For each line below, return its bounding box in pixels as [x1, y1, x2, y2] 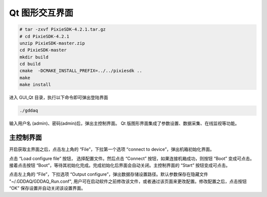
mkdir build [19, 54, 49, 60]
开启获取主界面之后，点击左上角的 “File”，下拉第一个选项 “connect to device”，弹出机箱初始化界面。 [9, 146, 215, 153]
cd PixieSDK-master [19, 47, 67, 53]
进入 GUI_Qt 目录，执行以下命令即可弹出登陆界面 [9, 94, 108, 101]
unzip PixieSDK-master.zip [19, 40, 85, 46]
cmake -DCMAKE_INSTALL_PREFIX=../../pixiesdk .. [19, 68, 142, 74]
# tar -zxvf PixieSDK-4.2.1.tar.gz [19, 27, 106, 32]
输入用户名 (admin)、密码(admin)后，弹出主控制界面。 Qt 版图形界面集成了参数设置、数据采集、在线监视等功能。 [9, 120, 240, 126]
